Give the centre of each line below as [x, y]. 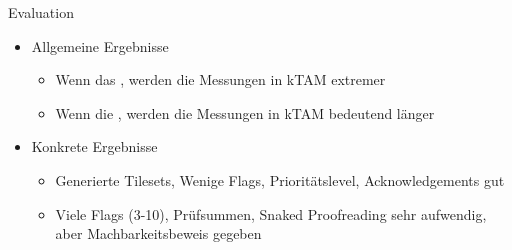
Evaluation [41, 12]
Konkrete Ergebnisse [94, 146]
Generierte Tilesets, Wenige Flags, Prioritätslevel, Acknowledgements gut [280, 179]
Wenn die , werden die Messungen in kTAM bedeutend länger [245, 112]
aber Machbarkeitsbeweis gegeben [158, 233]
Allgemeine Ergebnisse [100, 45]
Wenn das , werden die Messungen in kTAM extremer [220, 79]
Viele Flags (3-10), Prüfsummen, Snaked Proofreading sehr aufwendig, [271, 213]
